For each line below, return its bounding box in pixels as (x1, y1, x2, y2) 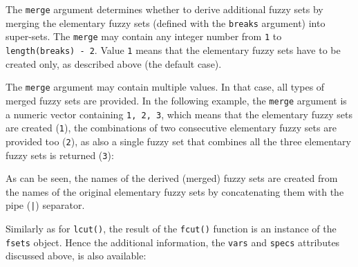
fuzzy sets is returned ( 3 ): (6, 147, 114, 162)
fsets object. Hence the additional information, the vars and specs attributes (6, 234, 340, 249)
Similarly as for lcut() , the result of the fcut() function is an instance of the (6, 221, 337, 235)
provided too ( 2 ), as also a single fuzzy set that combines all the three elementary (6, 133, 351, 148)
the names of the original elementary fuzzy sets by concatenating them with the (6, 184, 344, 199)
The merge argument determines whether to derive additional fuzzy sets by (6, 2, 323, 16)
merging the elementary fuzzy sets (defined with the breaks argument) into (6, 15, 326, 30)
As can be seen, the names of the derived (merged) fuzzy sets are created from (6, 171, 338, 185)
